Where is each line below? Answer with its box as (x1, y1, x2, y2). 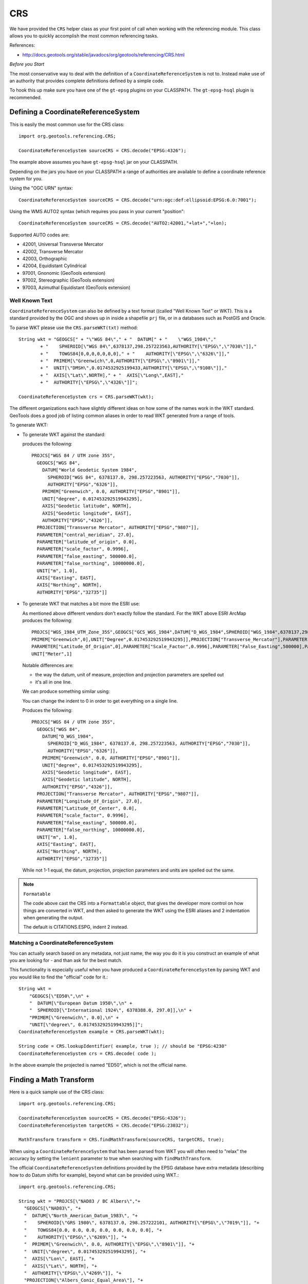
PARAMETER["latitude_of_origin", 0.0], (36, 539, 137, 545)
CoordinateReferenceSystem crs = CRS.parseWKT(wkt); (18, 394, 154, 400)
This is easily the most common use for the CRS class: (9, 121, 125, 127)
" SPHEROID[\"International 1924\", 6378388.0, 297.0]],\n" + (29, 1007, 192, 1013)
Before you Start (9, 61, 45, 67)
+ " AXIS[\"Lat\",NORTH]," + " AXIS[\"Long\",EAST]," (40, 372, 184, 378)
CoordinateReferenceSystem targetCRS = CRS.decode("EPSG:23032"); (18, 1122, 189, 1128)
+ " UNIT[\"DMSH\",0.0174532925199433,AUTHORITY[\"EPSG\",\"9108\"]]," (40, 365, 227, 371)
